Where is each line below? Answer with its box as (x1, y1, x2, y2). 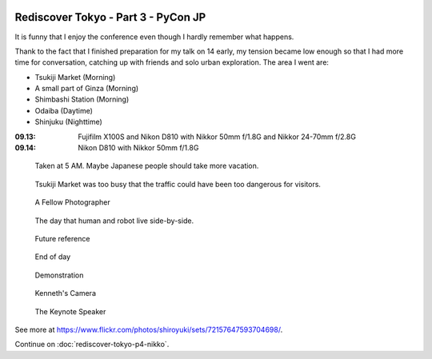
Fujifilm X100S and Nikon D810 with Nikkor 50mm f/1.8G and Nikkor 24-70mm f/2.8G (78, 132, 356, 142)
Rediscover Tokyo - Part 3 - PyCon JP (14, 10, 206, 24)
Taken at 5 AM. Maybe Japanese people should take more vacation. (34, 161, 259, 171)
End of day (34, 252, 71, 261)
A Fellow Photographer (34, 197, 111, 207)
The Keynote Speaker (34, 306, 106, 316)
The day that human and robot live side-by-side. (34, 216, 194, 225)
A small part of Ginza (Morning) (34, 84, 139, 94)
